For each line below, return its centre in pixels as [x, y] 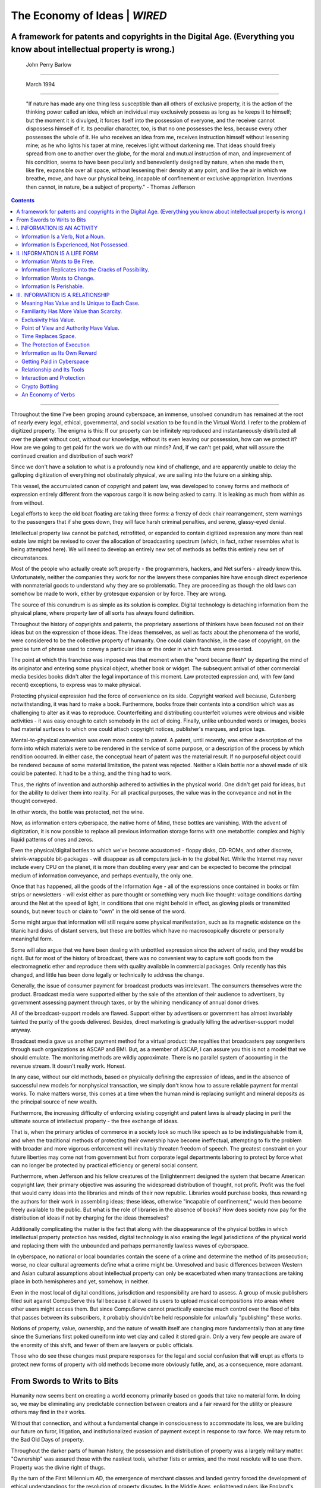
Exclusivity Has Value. [48, 320]
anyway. [21, 1030]
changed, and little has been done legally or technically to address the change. [108, 975]
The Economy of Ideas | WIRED [89, 15]
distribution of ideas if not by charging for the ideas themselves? [90, 1218]
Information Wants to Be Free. [58, 261]
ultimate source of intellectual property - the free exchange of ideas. [95, 1121]
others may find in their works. [48, 1412]
